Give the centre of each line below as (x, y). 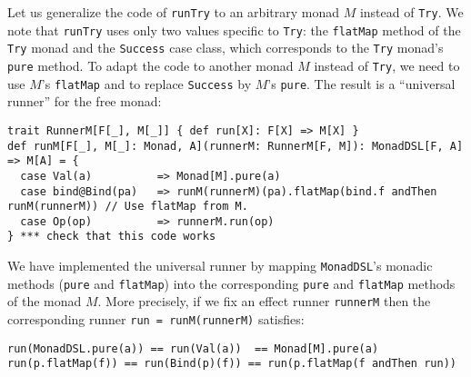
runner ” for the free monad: (85, 101)
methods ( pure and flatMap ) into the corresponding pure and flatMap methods (231, 283)
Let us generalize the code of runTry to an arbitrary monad (173, 12)
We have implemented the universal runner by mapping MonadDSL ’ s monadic (220, 266)
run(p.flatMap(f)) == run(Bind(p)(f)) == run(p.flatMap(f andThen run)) (232, 364)
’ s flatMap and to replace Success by (146, 83)
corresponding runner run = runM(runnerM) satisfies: (156, 319)
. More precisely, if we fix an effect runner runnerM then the (264, 301)
